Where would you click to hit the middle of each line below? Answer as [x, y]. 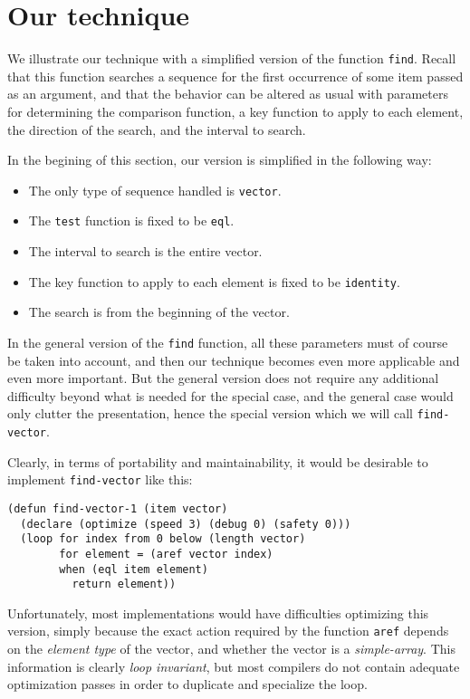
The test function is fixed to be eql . [131, 220]
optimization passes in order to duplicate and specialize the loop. [187, 684]
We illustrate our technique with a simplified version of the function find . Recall [232, 58]
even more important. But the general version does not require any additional [223, 378]
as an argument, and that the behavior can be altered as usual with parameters [228, 94]
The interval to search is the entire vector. [145, 251]
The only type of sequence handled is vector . [155, 190]
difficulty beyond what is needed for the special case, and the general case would [230, 395]
